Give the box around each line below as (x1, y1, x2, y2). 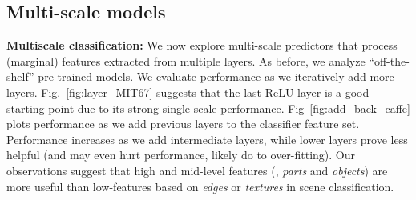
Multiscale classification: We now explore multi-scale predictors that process (6, 37, 398, 54)
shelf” (6, 68, 34, 85)
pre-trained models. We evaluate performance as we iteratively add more (38, 68, 394, 85)
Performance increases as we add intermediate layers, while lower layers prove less (6, 130, 408, 147)
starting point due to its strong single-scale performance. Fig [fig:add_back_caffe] (6, 99, 410, 116)
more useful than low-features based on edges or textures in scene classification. (6, 178, 394, 194)
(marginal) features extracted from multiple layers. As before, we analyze (6, 52, 366, 69)
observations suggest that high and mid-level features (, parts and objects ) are (6, 162, 388, 178)
